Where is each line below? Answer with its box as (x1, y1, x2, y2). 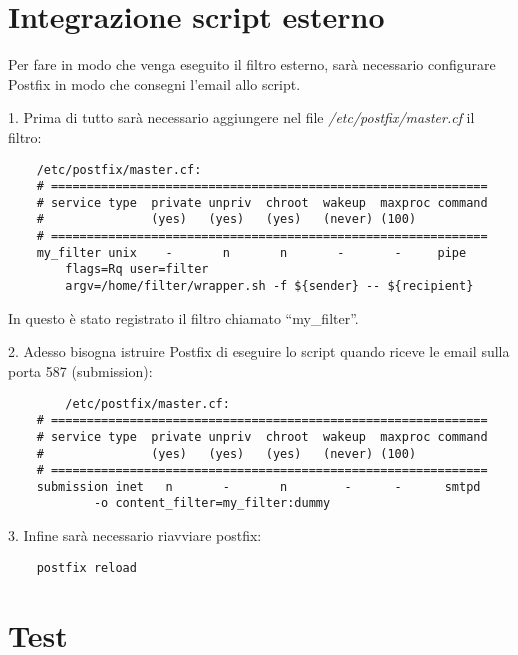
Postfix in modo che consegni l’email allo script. (8, 73, 301, 94)
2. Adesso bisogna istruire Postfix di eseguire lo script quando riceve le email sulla (8, 341, 510, 362)
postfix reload (36, 560, 137, 575)
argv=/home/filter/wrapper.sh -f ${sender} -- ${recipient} (65, 279, 474, 294)
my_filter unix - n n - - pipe (36, 245, 467, 260)
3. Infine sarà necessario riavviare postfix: (8, 525, 262, 546)
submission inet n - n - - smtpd (36, 479, 481, 494)
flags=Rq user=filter (65, 262, 209, 277)
